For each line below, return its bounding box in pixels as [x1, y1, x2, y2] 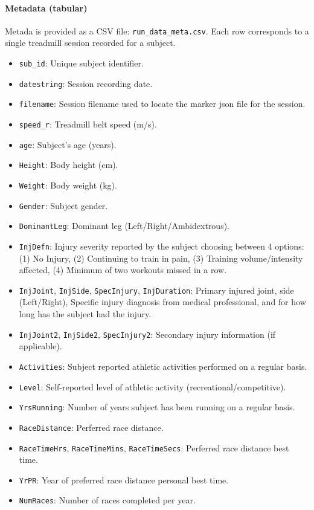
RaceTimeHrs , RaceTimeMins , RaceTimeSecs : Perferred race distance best [19, 441, 289, 454]
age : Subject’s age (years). [19, 138, 117, 150]
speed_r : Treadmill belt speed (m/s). [19, 118, 157, 131]
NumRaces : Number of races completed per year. [19, 494, 196, 506]
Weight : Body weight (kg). [19, 178, 117, 191]
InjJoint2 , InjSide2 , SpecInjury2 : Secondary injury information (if [19, 328, 276, 340]
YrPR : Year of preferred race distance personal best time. [19, 473, 229, 486]
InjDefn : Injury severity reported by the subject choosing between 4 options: [19, 239, 304, 252]
